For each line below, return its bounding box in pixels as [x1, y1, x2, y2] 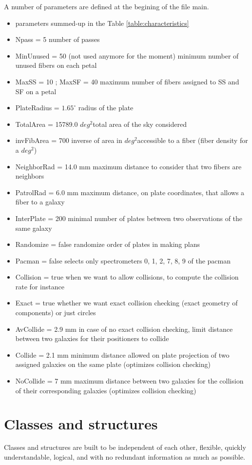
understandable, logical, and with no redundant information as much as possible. [4, 451, 245, 462]
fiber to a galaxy [15, 197, 65, 207]
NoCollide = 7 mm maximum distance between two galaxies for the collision [15, 376, 244, 386]
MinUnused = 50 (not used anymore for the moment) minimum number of [15, 50, 239, 61]
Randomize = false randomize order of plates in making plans [15, 239, 200, 249]
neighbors [15, 171, 44, 181]
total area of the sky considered [93, 119, 187, 129]
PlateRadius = [15, 102, 59, 113]
